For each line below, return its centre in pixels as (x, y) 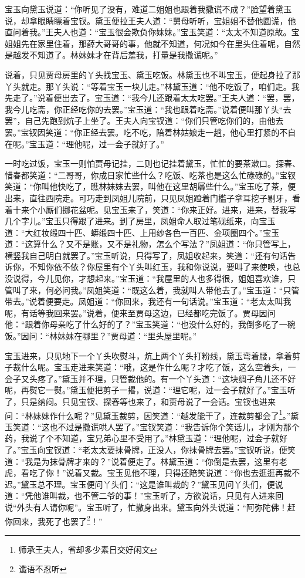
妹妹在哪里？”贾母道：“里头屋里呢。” (127, 336)
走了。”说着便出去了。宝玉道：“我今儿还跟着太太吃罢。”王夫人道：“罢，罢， (156, 98)
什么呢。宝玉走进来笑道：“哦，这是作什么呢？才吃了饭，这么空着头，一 (158, 367)
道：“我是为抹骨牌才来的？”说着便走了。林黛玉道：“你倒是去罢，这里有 (142, 461)
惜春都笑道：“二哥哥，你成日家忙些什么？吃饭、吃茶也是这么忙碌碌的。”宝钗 (150, 175)
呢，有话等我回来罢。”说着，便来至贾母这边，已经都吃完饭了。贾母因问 (140, 312)
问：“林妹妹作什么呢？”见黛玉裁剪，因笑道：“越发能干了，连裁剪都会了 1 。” (148, 414)
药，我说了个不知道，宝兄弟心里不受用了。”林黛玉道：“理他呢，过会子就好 (146, 438)
